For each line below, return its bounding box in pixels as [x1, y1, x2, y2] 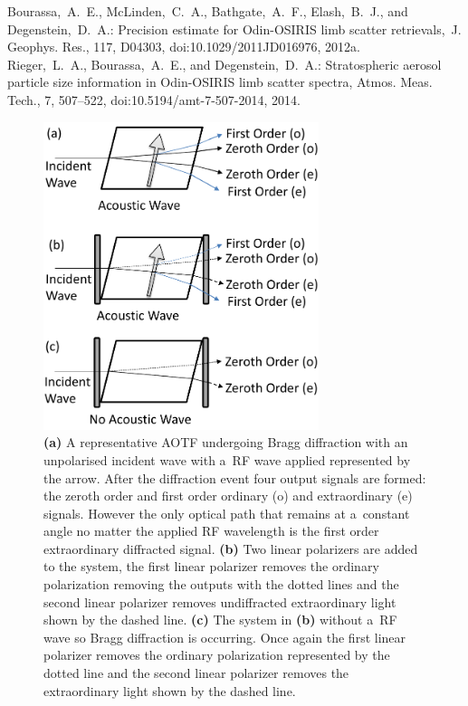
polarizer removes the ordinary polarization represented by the [43, 645, 390, 664]
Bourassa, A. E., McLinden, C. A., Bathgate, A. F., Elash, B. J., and [7, 2, 408, 20]
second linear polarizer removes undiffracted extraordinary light [43, 592, 396, 611]
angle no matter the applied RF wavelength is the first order [43, 521, 379, 540]
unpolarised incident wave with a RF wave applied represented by [43, 450, 411, 469]
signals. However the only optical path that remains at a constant [43, 503, 410, 522]
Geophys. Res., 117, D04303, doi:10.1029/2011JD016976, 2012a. [7, 37, 360, 56]
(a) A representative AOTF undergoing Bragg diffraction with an [43, 433, 408, 452]
